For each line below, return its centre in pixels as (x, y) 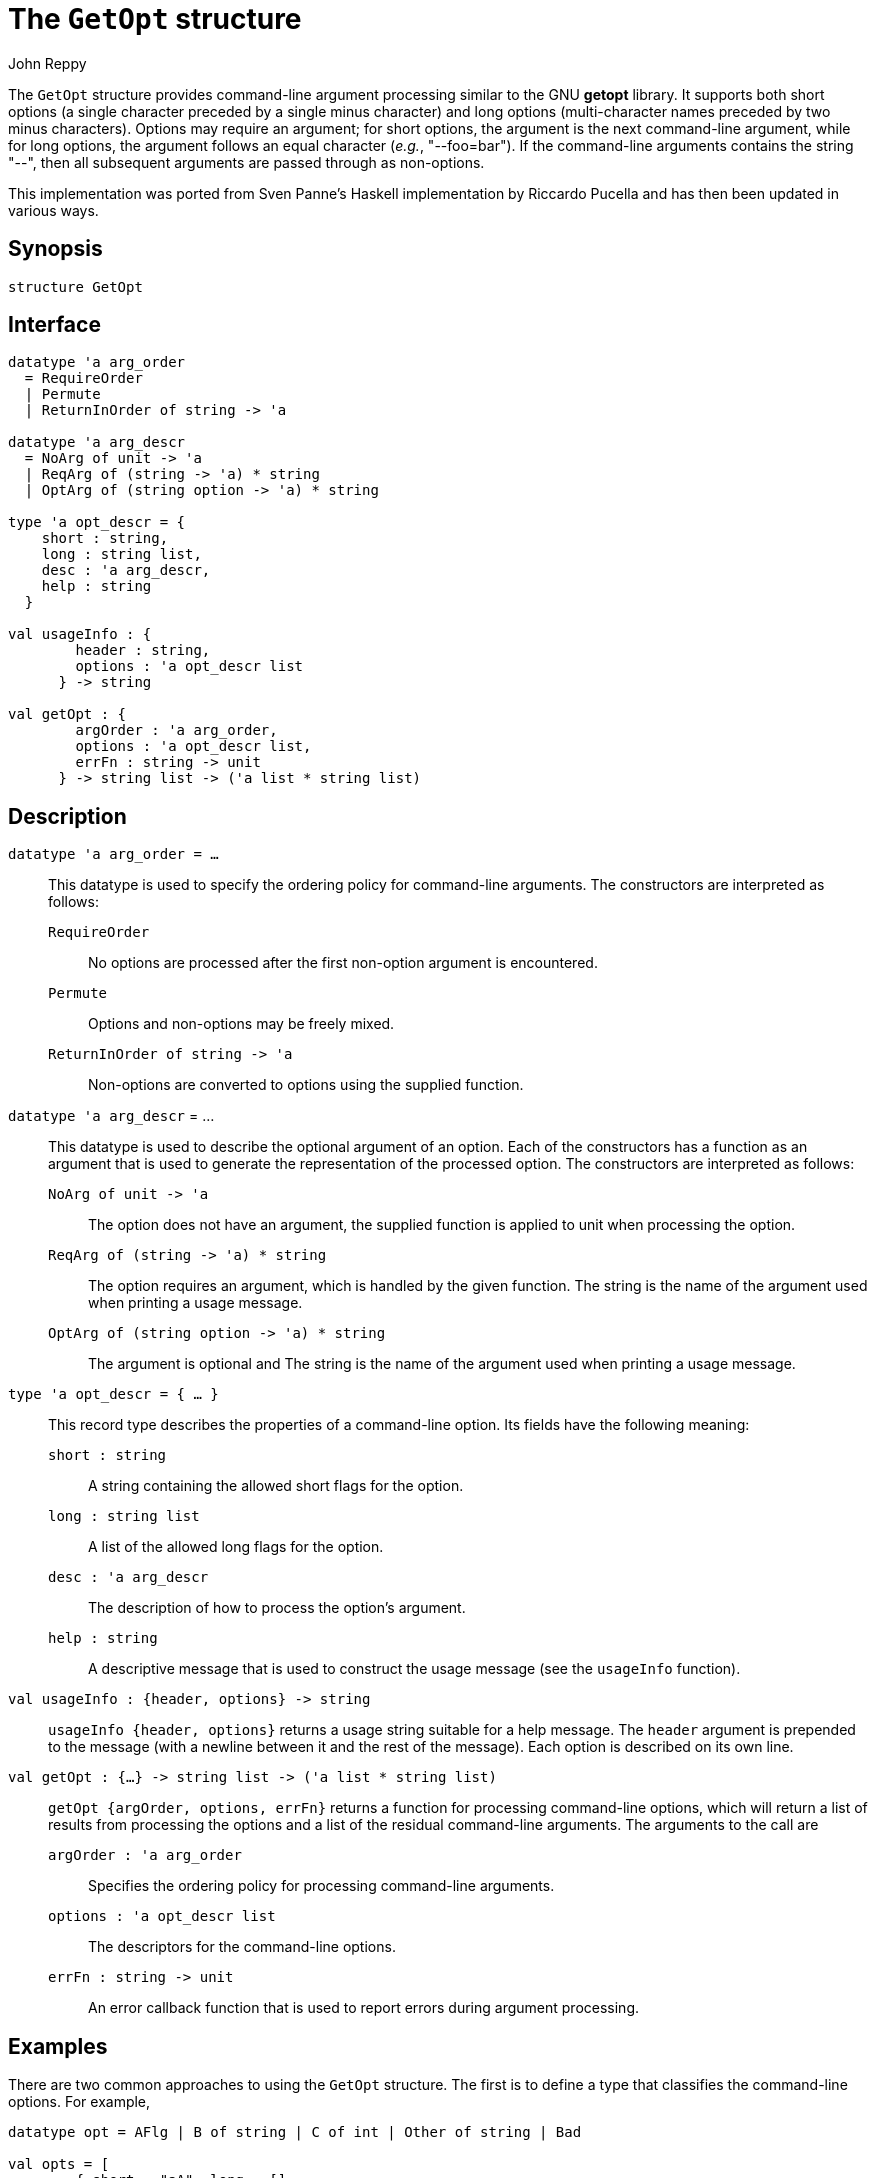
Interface (54, 325)
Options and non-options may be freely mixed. (241, 1024)
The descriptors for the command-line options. (242, 1947)
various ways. (53, 210)
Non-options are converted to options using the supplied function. (306, 1085)
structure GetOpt (75, 286)
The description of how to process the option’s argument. (277, 1608)
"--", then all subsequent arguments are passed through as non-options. (246, 162)
